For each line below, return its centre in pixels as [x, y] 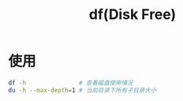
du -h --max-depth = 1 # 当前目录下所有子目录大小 [82, 90]
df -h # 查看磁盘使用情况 [71, 83]
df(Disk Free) [133, 15]
